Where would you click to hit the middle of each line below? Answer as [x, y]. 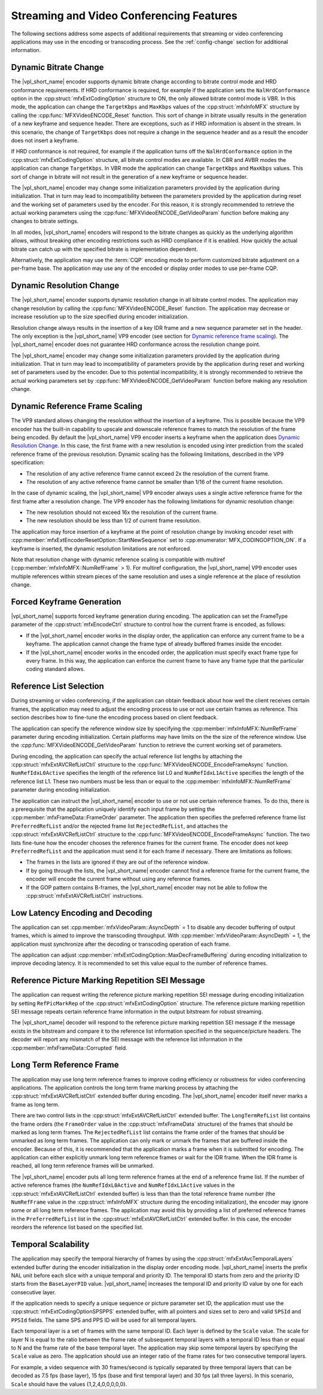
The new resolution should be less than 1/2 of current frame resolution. [113, 521]
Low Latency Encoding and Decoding [82, 913]
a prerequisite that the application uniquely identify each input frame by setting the [113, 809]
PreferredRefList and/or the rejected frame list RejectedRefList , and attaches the [120, 826]
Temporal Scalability [50, 1244]
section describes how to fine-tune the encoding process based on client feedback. [115, 717]
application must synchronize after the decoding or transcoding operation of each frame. [121, 944]
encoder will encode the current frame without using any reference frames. [119, 879]
